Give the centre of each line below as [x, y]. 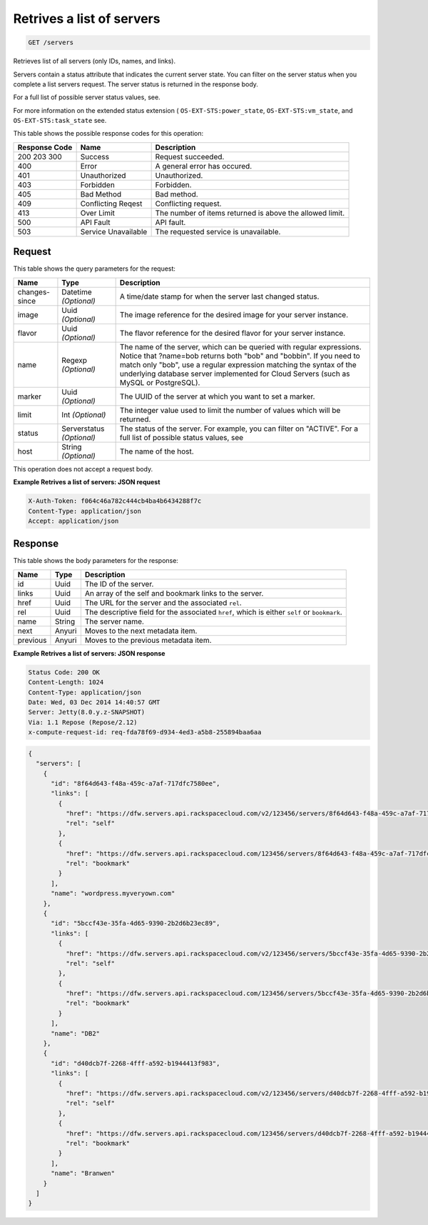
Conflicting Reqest [111, 204]
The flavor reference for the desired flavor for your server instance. [233, 333]
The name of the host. [157, 451]
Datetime [77, 291]
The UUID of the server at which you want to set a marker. [217, 396]
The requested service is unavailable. [218, 231]
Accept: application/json [73, 521]
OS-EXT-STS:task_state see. [60, 121]
